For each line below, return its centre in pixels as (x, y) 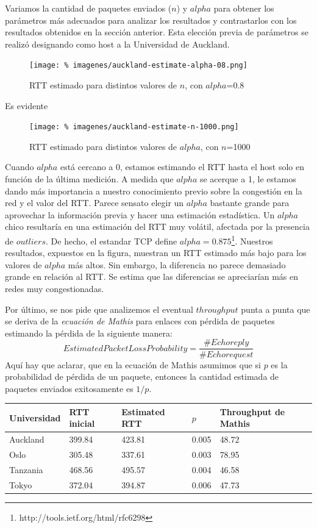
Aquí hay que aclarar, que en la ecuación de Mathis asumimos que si (133, 364)
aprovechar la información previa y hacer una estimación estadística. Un (140, 214)
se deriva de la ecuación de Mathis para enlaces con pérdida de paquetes (140, 321)
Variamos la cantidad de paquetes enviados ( (88, 8)
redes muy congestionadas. (55, 289)
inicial (82, 423)
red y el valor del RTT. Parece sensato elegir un (94, 203)
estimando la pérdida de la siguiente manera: (89, 333)
